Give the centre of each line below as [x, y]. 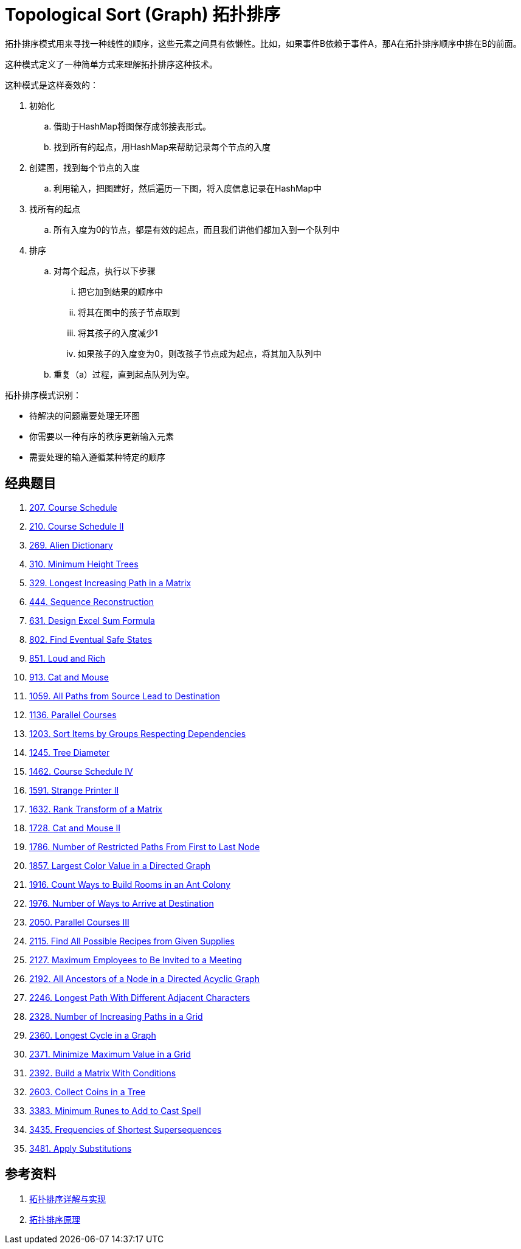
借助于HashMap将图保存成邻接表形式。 [133, 126]
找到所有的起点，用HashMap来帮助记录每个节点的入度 [162, 147]
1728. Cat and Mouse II [75, 828]
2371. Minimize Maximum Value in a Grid [110, 1054]
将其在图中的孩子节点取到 [129, 312]
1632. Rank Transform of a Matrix [96, 809]
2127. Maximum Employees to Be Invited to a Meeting [136, 960]
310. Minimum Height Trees [84, 564]
